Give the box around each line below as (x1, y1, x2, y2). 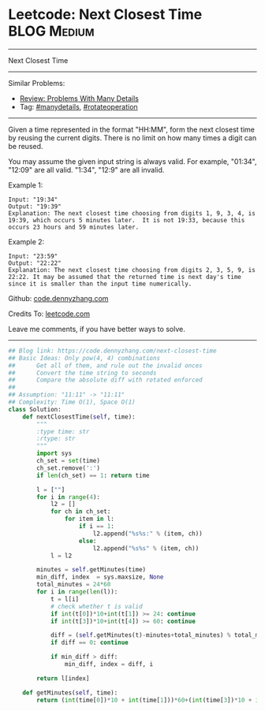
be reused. (8, 141, 43, 151)
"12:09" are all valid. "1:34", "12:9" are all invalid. (8, 165, 165, 174)
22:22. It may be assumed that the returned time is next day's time (8, 273, 242, 281)
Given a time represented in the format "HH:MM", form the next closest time (8, 125, 255, 134)
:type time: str (36, 427, 90, 435)
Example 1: (8, 180, 43, 190)
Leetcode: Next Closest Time (8, 6, 203, 24)
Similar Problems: (8, 78, 65, 87)
